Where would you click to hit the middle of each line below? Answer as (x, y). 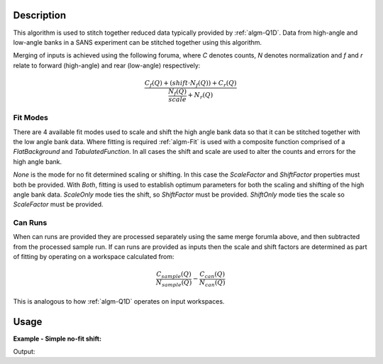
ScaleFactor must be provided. (58, 204)
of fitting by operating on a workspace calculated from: (94, 257)
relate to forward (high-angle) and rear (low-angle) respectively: (107, 65)
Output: (24, 351)
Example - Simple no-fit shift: (57, 338)
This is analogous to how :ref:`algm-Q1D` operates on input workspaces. (119, 301)
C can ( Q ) (212, 275)
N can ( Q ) (212, 283)
